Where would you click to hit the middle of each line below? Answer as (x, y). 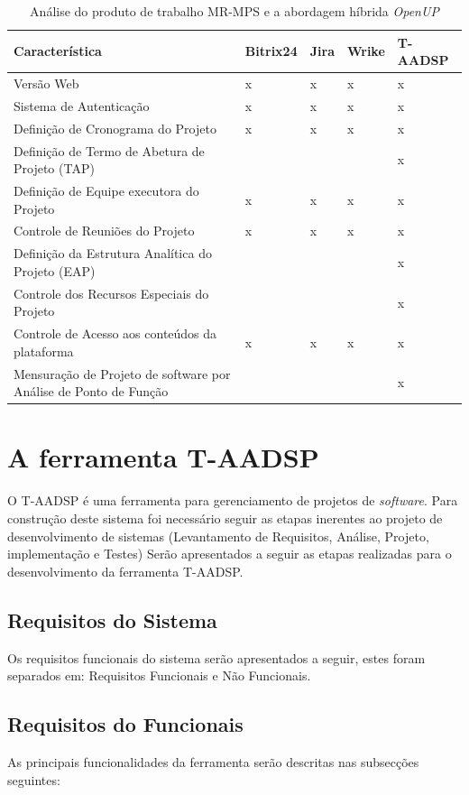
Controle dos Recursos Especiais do (111, 293)
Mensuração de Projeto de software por (122, 373)
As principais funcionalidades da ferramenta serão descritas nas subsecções (213, 761)
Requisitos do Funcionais (125, 724)
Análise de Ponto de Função (91, 391)
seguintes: (34, 779)
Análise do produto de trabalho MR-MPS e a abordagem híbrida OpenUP (234, 11)
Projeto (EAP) (55, 270)
